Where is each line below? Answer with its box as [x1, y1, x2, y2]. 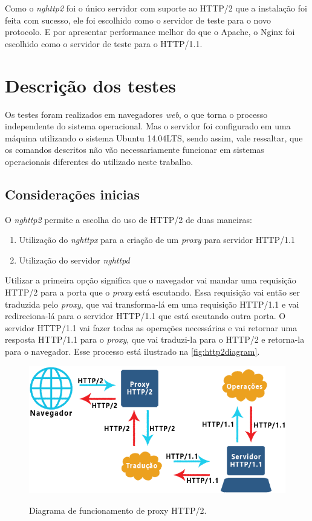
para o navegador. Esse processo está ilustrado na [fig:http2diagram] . [5, 345, 260, 358]
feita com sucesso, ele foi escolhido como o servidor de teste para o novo [5, 13, 271, 26]
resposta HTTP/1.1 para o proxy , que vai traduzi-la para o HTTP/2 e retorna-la [5, 333, 305, 346]
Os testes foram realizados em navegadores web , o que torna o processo [5, 108, 268, 120]
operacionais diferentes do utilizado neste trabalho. [5, 155, 193, 167]
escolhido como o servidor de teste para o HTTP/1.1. [5, 37, 203, 50]
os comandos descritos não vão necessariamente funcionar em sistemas [5, 143, 264, 156]
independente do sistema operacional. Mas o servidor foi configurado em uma [5, 120, 291, 132]
